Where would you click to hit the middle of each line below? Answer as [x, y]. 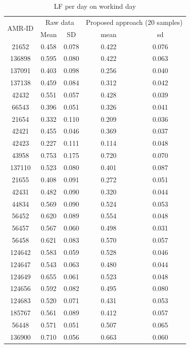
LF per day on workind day [95, 6]
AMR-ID [21, 28]
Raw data [60, 22]
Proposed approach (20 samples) [134, 22]
